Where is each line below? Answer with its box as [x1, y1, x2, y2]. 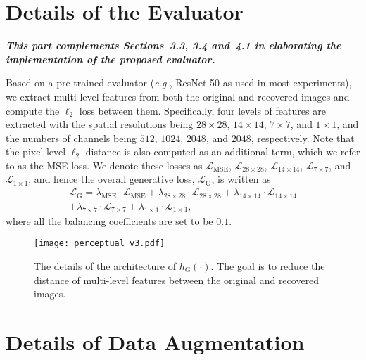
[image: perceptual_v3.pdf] [34, 238, 165, 249]
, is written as [211, 172, 271, 186]
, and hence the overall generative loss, [28, 172, 195, 186]
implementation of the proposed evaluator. [6, 51, 215, 66]
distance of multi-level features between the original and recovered [34, 272, 320, 287]
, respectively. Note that [251, 130, 355, 145]
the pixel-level [6, 144, 66, 159]
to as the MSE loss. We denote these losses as [6, 157, 203, 172]
